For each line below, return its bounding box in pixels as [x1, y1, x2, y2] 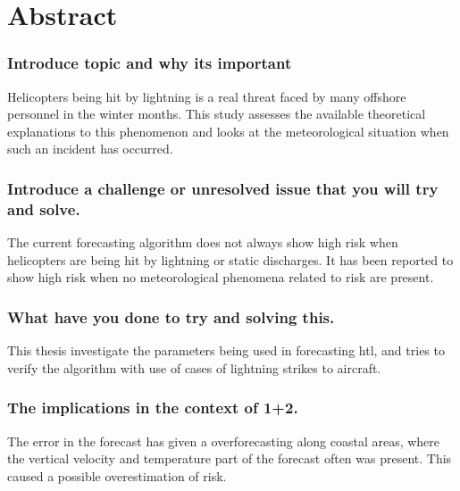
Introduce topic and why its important [7, 52, 292, 74]
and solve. [7, 197, 80, 220]
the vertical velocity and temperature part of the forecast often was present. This [7, 449, 452, 468]
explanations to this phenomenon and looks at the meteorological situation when [7, 121, 449, 140]
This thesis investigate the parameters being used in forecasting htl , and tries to [7, 341, 445, 360]
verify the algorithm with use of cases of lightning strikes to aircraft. [7, 358, 381, 377]
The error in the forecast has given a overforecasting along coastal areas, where [7, 431, 440, 450]
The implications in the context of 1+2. [7, 396, 298, 419]
